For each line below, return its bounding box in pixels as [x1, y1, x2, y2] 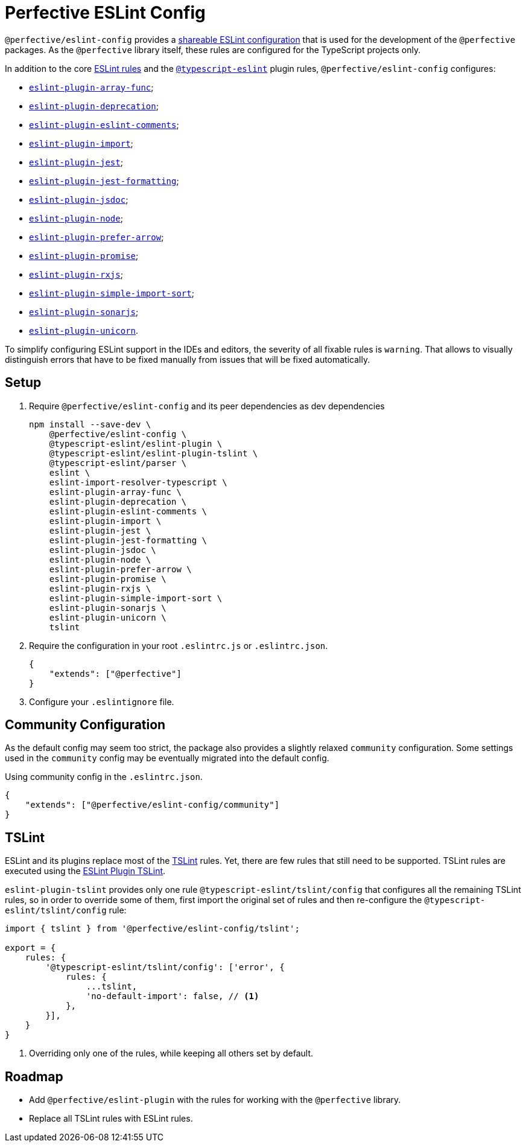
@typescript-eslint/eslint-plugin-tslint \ [49, 448, 258, 458]
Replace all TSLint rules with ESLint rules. [29, 1113, 193, 1124]
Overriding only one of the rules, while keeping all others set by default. [29, 1048, 314, 1059]
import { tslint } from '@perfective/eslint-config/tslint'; [5, 924, 300, 934]
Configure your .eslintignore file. [29, 696, 174, 707]
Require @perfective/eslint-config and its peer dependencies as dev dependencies [29, 400, 385, 411]
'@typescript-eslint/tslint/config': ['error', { [45, 962, 285, 973]
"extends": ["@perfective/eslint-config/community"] [25, 800, 280, 810]
